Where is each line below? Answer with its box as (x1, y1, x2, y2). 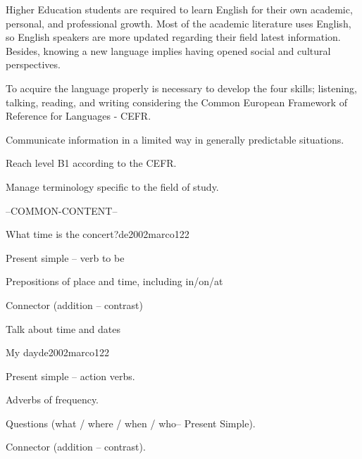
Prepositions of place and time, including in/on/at (6, 274, 223, 289)
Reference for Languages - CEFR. (6, 108, 151, 123)
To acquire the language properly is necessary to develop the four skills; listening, (6, 80, 357, 95)
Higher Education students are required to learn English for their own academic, (6, 2, 353, 16)
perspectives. (6, 57, 61, 72)
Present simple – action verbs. (6, 368, 135, 383)
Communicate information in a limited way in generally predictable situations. (6, 132, 344, 146)
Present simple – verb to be (6, 250, 125, 265)
